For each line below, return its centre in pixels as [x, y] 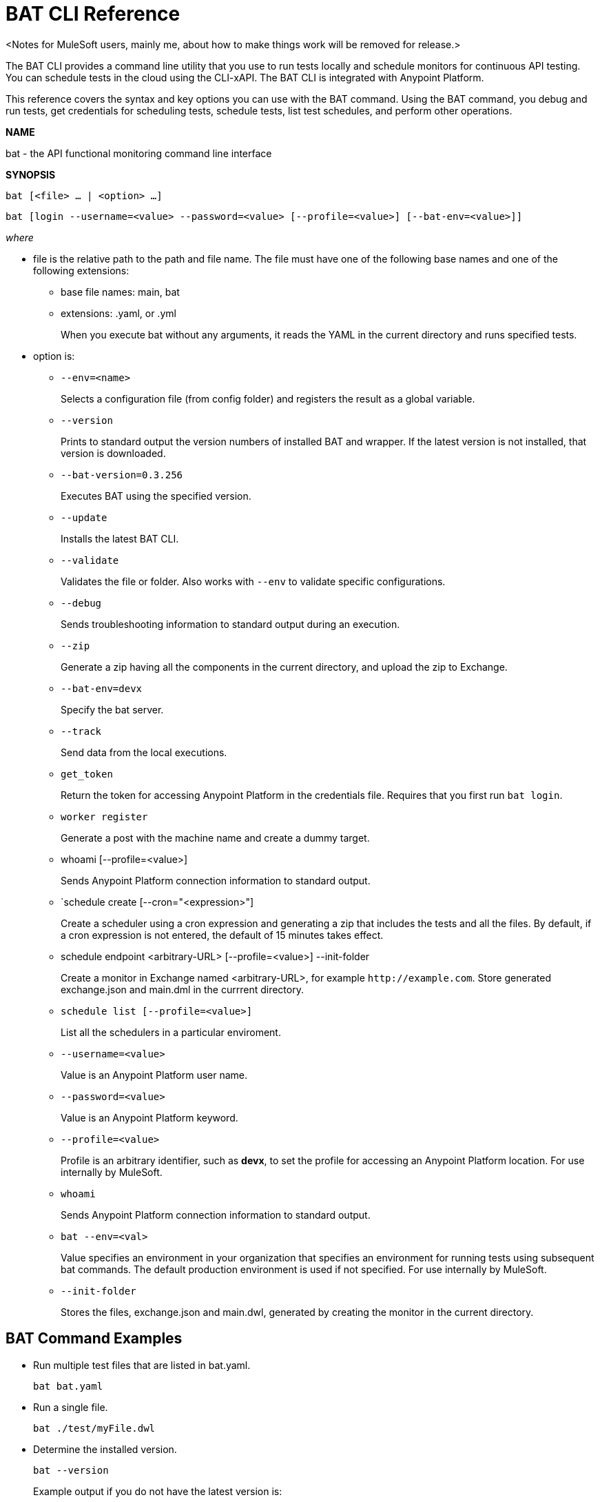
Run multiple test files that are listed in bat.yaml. [142, 1365]
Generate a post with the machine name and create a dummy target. [215, 838]
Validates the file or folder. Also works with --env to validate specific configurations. [253, 581]
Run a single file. [71, 1407]
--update [84, 517]
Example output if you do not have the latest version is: [158, 1491]
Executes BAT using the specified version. [156, 496]
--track [81, 731]
